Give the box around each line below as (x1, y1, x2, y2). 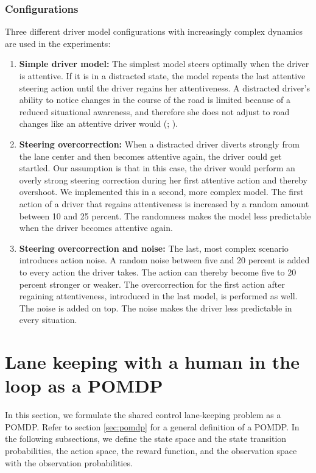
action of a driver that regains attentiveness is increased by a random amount (19, 197, 309, 210)
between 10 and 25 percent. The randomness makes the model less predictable (19, 209, 311, 222)
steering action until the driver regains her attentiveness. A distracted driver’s (19, 81, 310, 94)
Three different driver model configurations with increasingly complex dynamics (5, 25, 303, 38)
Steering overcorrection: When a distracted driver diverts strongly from (19, 137, 300, 150)
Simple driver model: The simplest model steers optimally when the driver (19, 57, 309, 70)
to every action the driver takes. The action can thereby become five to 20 (19, 265, 297, 278)
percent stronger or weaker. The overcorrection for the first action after (19, 277, 285, 290)
